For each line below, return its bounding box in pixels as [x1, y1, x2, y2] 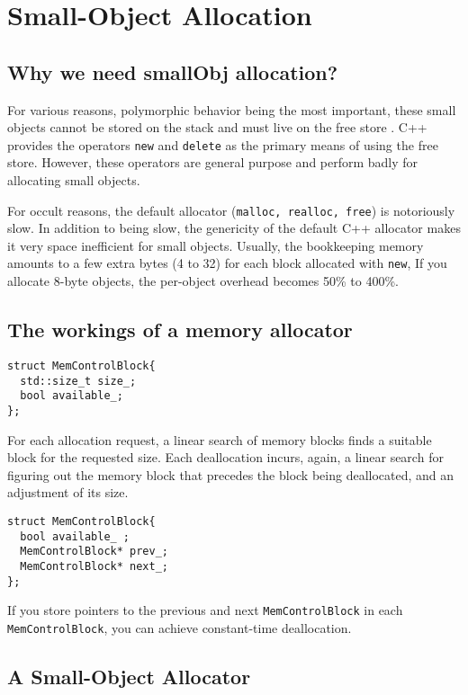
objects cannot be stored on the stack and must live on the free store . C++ [7, 118, 427, 137]
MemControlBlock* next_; [20, 559, 168, 573]
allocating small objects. [7, 171, 140, 190]
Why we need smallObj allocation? [7, 58, 338, 85]
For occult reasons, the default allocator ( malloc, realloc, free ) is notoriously [7, 200, 455, 219]
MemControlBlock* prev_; [20, 545, 168, 558]
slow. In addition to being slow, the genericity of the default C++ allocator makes [7, 218, 461, 237]
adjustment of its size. [7, 483, 129, 502]
